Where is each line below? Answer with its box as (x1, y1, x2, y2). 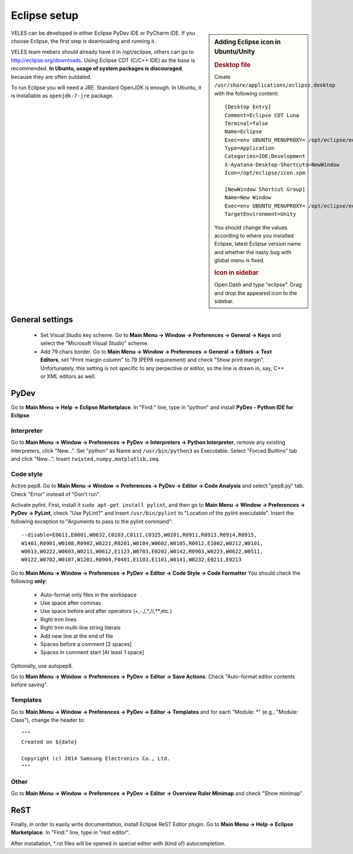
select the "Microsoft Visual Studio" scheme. (40, 339, 149, 347)
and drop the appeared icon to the (214, 289, 297, 296)
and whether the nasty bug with (214, 248, 291, 256)
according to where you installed (214, 232, 294, 239)
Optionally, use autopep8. (11, 662, 74, 669)
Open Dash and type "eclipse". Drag (214, 281, 302, 288)
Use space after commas (40, 599, 101, 606)
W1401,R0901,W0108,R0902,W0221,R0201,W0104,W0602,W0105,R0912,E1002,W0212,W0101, (21, 540, 264, 546)
